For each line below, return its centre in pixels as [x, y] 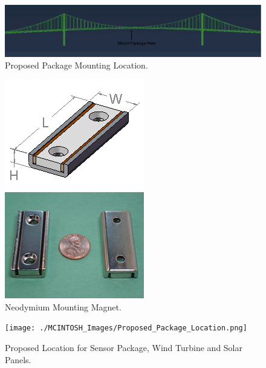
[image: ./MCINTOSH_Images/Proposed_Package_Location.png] [126, 328]
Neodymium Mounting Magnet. [63, 306]
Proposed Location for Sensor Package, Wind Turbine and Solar [124, 347]
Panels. [18, 359]
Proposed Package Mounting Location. [76, 65]
